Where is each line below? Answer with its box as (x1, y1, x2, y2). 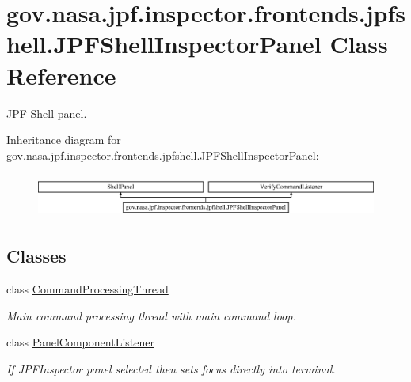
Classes (6, 244, 67, 268)
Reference (6, 59, 116, 91)
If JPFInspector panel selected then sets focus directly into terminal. (6, 360, 336, 376)
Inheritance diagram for (6, 131, 121, 148)
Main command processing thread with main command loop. (6, 307, 296, 323)
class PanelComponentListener (6, 334, 154, 350)
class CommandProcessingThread (6, 280, 169, 297)
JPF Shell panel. (6, 104, 87, 121)
